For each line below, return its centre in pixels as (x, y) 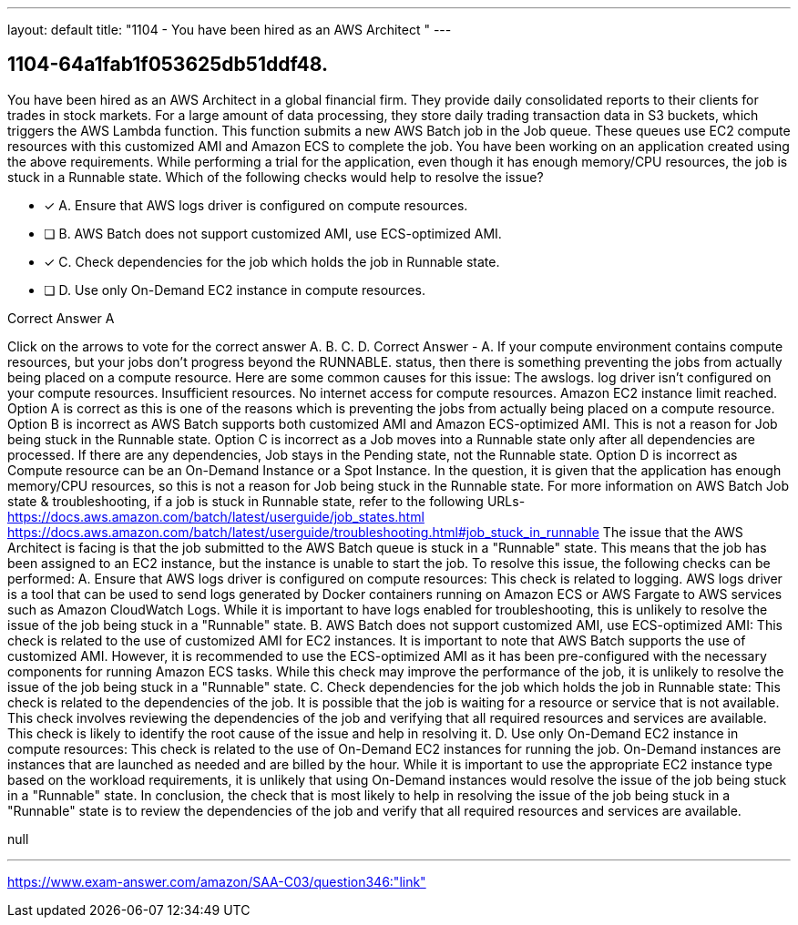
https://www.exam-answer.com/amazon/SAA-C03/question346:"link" (217, 881)
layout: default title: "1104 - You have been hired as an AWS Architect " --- (230, 30)
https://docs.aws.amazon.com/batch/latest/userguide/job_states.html (216, 516)
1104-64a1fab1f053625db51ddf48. (168, 65)
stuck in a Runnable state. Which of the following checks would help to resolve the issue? (276, 177)
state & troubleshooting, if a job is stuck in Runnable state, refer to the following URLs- (266, 501)
